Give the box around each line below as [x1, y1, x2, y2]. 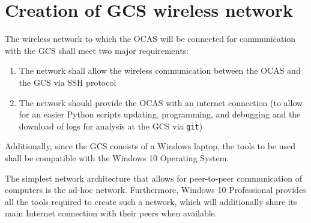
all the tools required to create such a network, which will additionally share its [5, 195, 297, 207]
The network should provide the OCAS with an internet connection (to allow [19, 96, 303, 109]
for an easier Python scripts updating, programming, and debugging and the [19, 108, 301, 120]
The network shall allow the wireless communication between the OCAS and [19, 64, 301, 77]
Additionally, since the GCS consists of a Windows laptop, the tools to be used [5, 140, 296, 152]
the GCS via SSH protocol [19, 76, 116, 88]
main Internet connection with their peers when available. [5, 207, 217, 219]
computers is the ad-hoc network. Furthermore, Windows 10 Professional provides [5, 183, 306, 196]
